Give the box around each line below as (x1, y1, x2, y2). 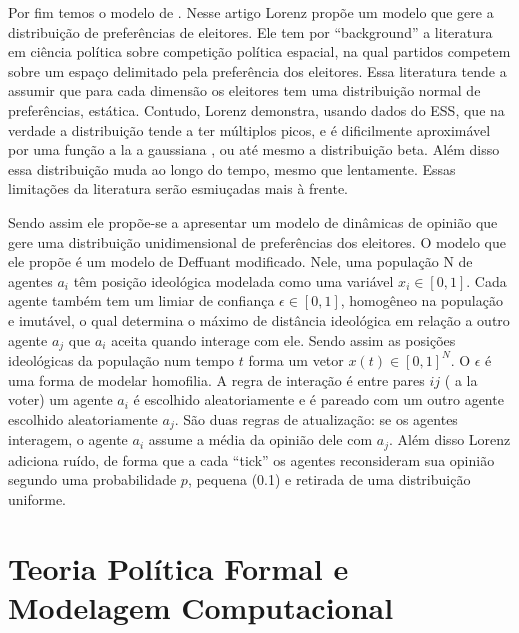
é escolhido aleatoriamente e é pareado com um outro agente (133, 389, 504, 410)
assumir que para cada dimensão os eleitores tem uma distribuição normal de (8, 80, 481, 101)
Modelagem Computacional (8, 586, 394, 627)
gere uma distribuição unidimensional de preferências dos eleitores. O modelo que (8, 231, 506, 252)
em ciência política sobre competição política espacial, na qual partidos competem (8, 41, 511, 62)
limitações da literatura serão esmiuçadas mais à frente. (8, 178, 349, 199)
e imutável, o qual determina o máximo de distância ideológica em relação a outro (8, 309, 510, 330)
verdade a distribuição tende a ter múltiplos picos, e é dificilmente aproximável (8, 119, 491, 140)
